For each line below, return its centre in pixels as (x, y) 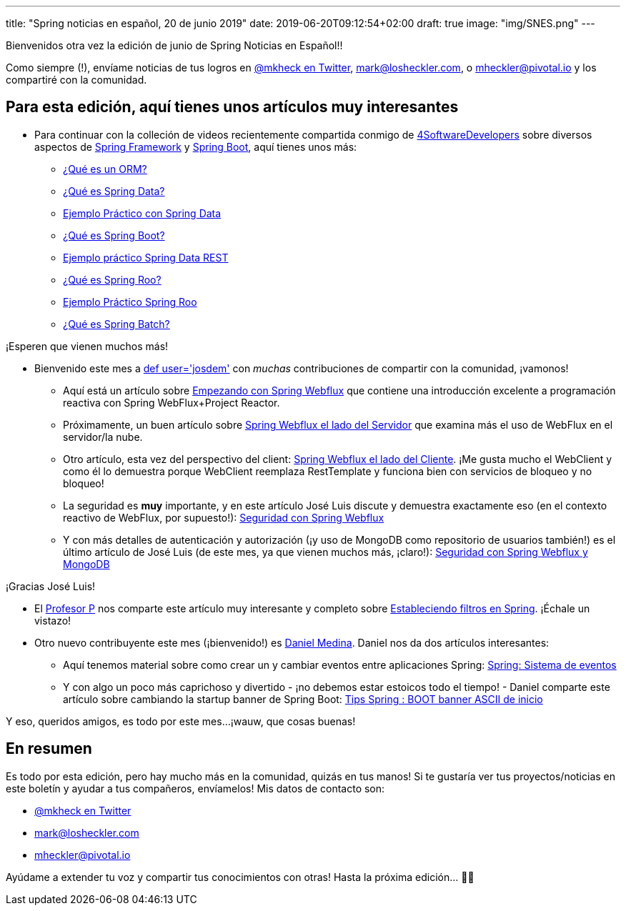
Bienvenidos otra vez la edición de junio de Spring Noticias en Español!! (174, 45)
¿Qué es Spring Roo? (112, 279)
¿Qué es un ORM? (105, 169)
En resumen (49, 749)
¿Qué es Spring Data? (114, 191)
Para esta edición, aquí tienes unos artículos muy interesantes (232, 107)
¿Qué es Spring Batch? (116, 324)
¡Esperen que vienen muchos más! (87, 346)
